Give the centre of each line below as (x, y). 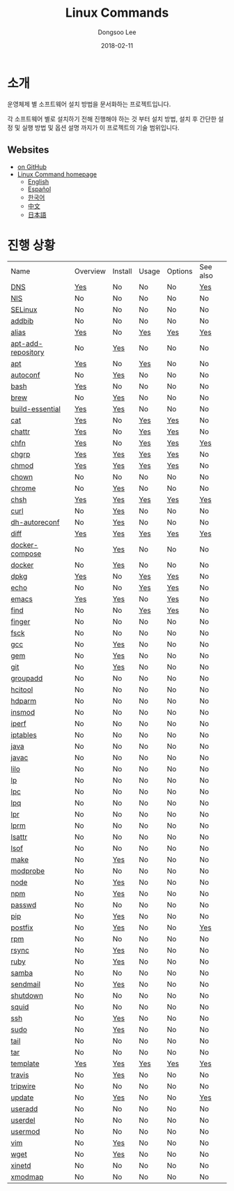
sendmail (25, 985)
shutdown (27, 996)
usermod (25, 1132)
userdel (23, 1121)
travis (20, 1075)
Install (122, 271)
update (22, 1098)
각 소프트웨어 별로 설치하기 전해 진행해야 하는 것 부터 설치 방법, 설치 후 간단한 (112, 119)
